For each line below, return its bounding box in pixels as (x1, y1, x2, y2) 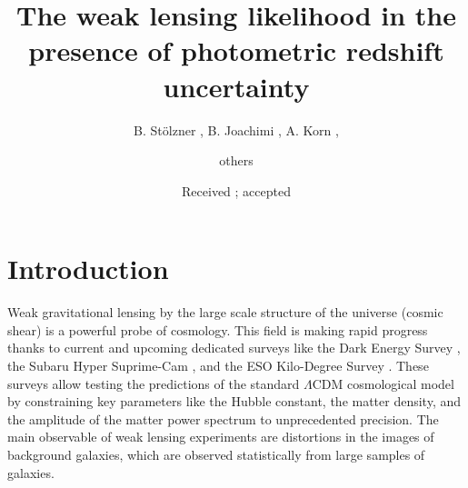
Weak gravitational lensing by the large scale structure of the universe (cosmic (7, 303, 443, 322)
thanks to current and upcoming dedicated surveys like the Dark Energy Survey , (7, 338, 461, 357)
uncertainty (163, 67, 310, 105)
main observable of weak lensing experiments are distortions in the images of (7, 427, 434, 446)
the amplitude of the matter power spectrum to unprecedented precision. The (7, 409, 439, 428)
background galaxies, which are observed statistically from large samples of (7, 444, 425, 463)
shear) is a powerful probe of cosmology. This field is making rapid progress (7, 320, 428, 339)
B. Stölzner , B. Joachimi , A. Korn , (134, 120, 339, 139)
